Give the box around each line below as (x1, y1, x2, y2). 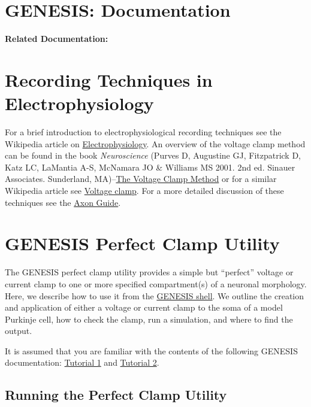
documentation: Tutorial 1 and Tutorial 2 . (5, 356, 159, 369)
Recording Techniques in (5, 67, 213, 92)
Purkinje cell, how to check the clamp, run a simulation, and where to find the (5, 312, 293, 325)
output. (5, 324, 32, 337)
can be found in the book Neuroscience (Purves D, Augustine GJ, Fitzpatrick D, (5, 149, 301, 162)
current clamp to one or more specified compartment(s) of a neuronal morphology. (5, 277, 307, 290)
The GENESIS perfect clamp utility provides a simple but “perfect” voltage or (5, 266, 294, 278)
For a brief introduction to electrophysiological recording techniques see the (5, 126, 282, 138)
